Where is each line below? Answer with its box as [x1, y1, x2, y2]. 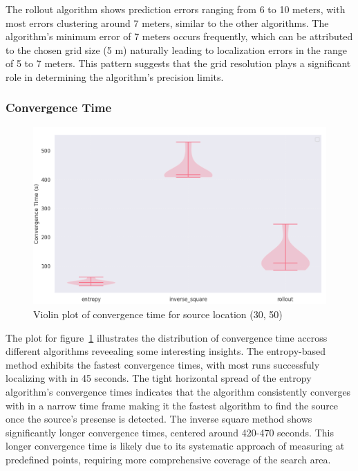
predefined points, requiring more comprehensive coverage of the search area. [6, 452, 331, 466]
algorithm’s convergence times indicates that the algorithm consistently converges [6, 384, 351, 398]
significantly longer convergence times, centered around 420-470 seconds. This [6, 425, 334, 439]
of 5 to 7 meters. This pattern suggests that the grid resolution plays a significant [6, 56, 351, 71]
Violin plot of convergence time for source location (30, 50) [33, 307, 283, 322]
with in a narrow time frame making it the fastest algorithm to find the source [6, 398, 339, 412]
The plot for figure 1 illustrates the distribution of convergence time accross [6, 330, 328, 344]
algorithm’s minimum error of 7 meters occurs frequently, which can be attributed [6, 29, 353, 44]
